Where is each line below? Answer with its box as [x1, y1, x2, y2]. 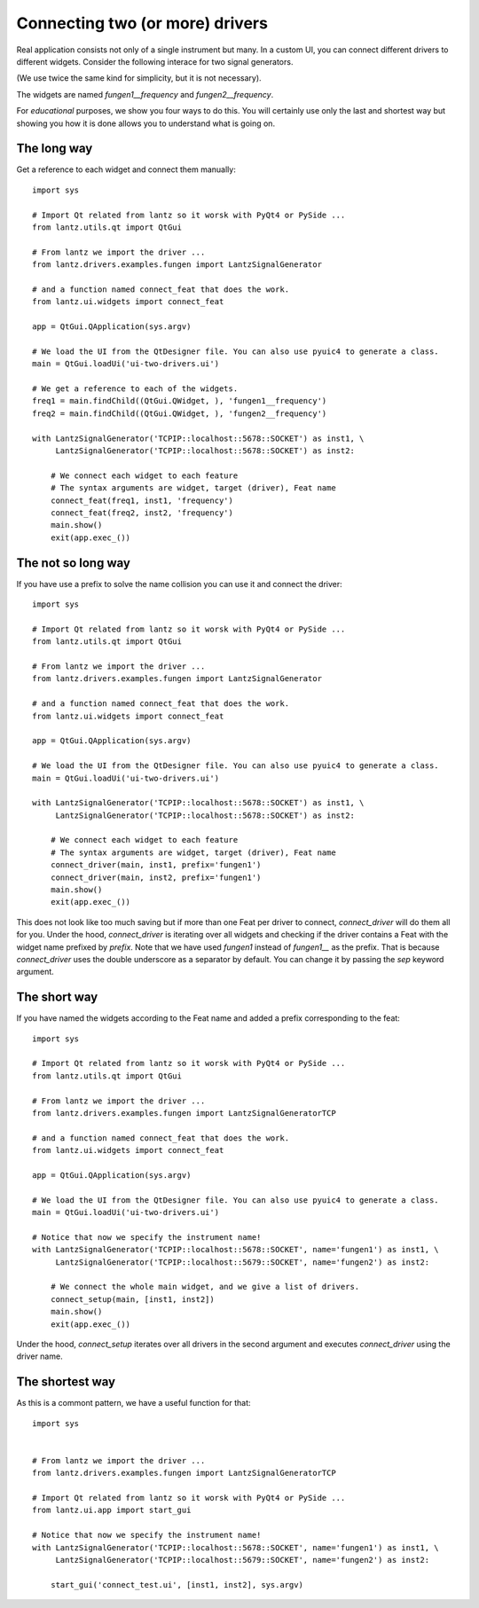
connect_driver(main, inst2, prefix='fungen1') [50, 872, 262, 882]
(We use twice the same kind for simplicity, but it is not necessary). [16, 73, 262, 83]
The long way [16, 141, 93, 156]
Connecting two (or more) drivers [16, 13, 268, 33]
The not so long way [16, 555, 130, 570]
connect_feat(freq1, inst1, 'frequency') [50, 495, 234, 506]
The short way [16, 990, 98, 1005]
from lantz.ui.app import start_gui [32, 1505, 192, 1516]
